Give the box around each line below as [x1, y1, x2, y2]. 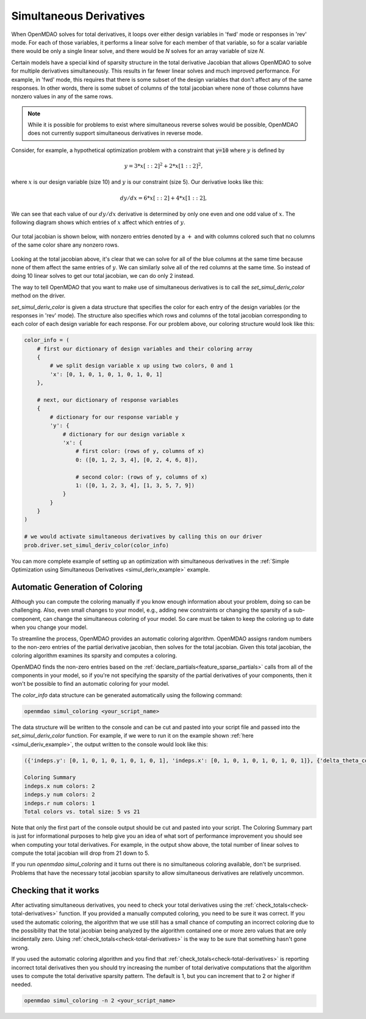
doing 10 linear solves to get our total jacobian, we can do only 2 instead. [11, 272, 195, 280]
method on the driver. [11, 292, 66, 299]
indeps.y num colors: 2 [24, 791, 96, 798]
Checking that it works [11, 885, 99, 896]
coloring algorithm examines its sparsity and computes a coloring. [11, 652, 178, 659]
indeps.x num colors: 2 [24, 782, 96, 789]
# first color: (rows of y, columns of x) [75, 448, 204, 455]
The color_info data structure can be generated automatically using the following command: [11, 691, 243, 698]
